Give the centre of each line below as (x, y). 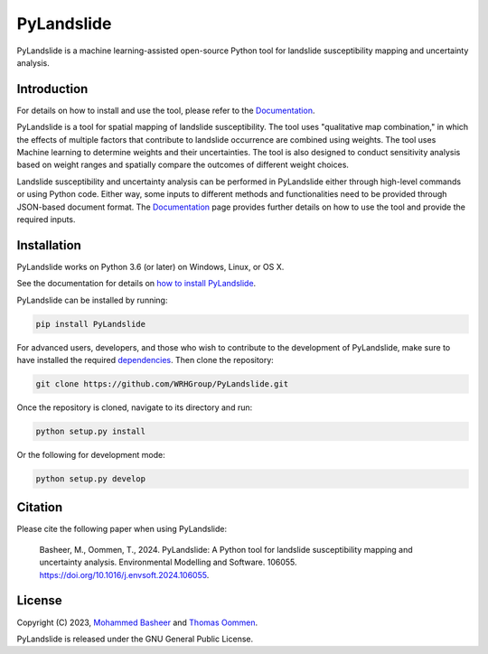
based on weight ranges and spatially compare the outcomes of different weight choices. (183, 165)
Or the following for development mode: (91, 454)
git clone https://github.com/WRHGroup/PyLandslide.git (162, 384)
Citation (40, 507)
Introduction (52, 89)
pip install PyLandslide (91, 324)
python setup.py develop (91, 478)
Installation (49, 245)
